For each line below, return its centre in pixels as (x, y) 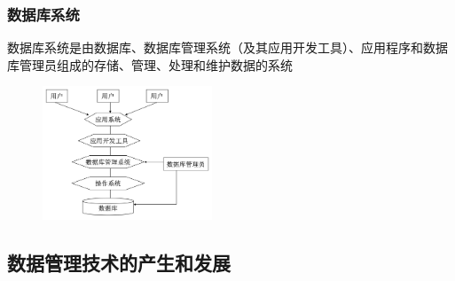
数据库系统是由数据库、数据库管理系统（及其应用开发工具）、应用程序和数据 (227, 47)
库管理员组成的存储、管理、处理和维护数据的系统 (150, 64)
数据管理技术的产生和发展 (119, 263)
